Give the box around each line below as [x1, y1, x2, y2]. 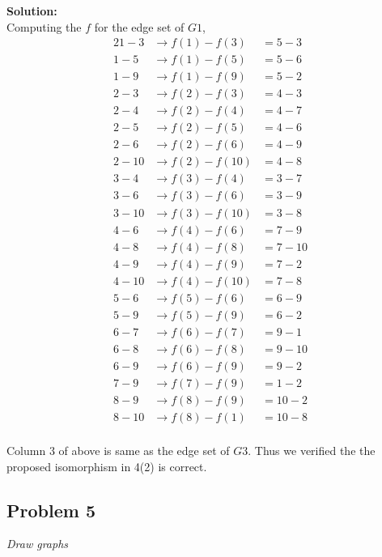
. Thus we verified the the [248, 441, 376, 458]
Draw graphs [6, 535, 69, 552]
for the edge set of [94, 18, 185, 35]
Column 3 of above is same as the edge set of [6, 441, 230, 458]
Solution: [6, 2, 57, 19]
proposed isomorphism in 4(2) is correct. [6, 457, 207, 474]
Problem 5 [6, 497, 95, 522]
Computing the [6, 18, 82, 35]
